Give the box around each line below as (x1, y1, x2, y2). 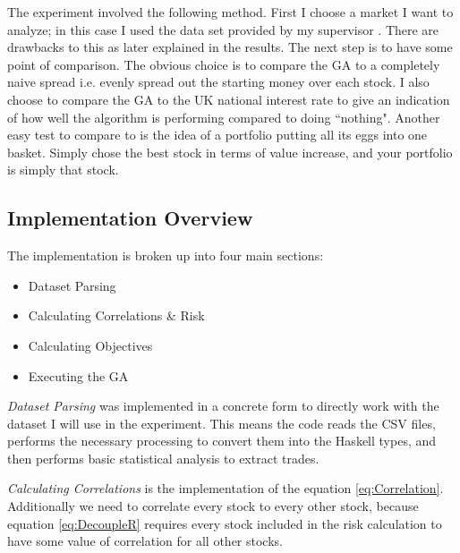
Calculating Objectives (28, 336, 153, 354)
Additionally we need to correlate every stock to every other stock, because (7, 497, 419, 515)
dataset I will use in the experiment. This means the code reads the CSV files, (7, 413, 436, 432)
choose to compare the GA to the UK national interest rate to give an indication (7, 89, 450, 108)
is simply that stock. (7, 160, 119, 179)
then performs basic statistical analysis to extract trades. (7, 448, 319, 467)
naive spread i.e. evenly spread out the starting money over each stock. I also (7, 72, 430, 91)
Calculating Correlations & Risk (28, 306, 205, 325)
